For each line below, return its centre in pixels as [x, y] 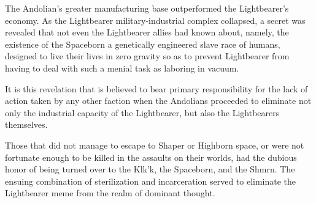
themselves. [26, 124]
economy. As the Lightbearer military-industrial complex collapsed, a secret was [155, 20]
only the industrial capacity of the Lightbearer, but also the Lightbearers [142, 112]
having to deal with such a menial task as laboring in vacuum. [122, 68]
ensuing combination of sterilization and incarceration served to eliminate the [151, 181]
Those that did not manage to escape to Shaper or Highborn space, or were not [155, 145]
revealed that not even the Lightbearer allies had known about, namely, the [147, 32]
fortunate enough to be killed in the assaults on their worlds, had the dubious [151, 157]
